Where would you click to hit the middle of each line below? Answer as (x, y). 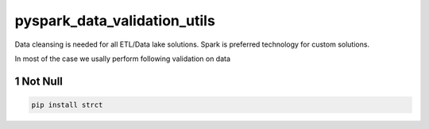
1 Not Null (39, 81)
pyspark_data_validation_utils (115, 21)
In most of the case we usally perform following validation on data (122, 59)
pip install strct (67, 104)
